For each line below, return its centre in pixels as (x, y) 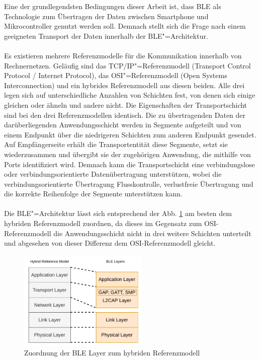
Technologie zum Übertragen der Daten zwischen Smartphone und (106, 16)
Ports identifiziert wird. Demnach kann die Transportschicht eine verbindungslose (129, 164)
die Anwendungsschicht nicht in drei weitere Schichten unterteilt (152, 233)
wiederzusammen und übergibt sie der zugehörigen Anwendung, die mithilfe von (127, 154)
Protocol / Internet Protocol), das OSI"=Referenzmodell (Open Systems (116, 75)
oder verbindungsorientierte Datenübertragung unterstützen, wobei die (113, 174)
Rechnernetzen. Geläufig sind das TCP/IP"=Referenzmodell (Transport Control (127, 65)
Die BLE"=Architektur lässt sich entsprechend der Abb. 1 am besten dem (118, 213)
